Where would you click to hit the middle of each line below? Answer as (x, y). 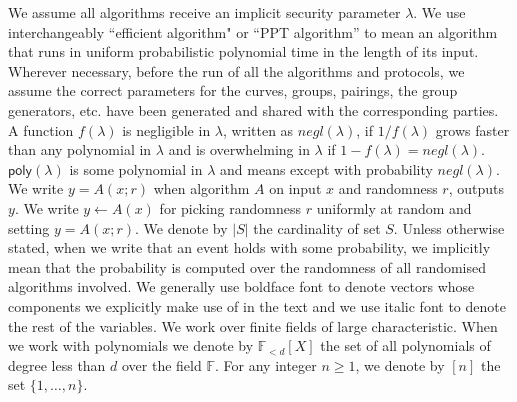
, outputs (476, 188)
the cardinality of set (317, 227)
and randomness (388, 188)
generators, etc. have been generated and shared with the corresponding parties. (253, 109)
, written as (258, 129)
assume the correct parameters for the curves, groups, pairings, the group (233, 90)
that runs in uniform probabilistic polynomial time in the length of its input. (243, 51)
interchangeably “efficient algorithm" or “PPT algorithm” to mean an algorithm (253, 31)
